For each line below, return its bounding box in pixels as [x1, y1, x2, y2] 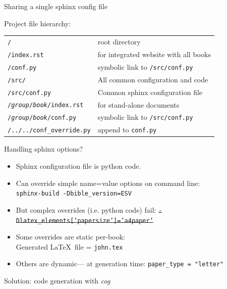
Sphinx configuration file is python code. [16, 161, 141, 171]
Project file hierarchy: [4, 18, 71, 28]
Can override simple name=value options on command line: [16, 177, 200, 188]
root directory [97, 36, 141, 46]
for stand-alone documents [97, 99, 180, 110]
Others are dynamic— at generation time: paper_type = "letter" [16, 258, 224, 269]
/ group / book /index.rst [8, 102, 84, 109]
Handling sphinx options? [4, 143, 83, 154]
